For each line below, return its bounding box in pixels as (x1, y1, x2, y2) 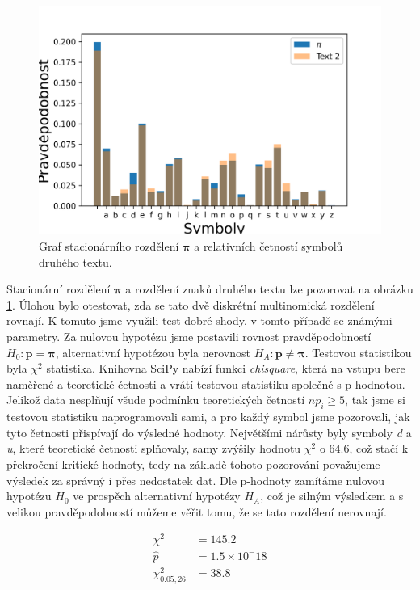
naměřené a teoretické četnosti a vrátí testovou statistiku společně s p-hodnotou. (6, 375, 405, 392)
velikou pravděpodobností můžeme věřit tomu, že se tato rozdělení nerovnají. (6, 503, 387, 520)
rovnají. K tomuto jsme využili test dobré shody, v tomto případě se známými (6, 312, 393, 329)
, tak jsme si (345, 391, 405, 408)
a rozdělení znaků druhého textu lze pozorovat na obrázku (125, 280, 414, 297)
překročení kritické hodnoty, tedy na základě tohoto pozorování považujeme (6, 455, 380, 472)
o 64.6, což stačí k (319, 440, 409, 457)
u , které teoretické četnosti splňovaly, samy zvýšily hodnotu (6, 440, 301, 457)
